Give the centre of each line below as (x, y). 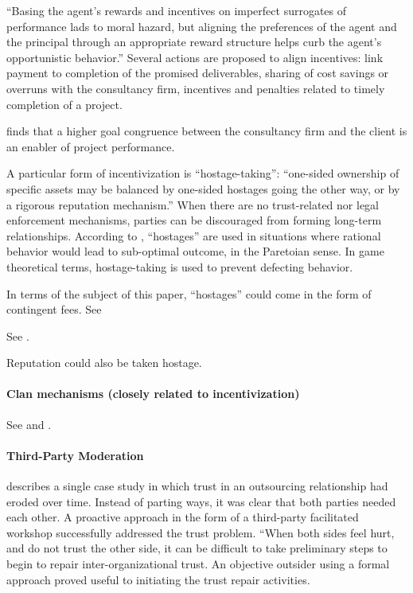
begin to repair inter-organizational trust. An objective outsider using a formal (198, 564)
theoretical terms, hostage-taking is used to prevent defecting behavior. (180, 266)
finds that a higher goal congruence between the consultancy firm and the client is (207, 131)
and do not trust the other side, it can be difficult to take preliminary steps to (197, 548)
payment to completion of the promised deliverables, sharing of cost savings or (198, 73)
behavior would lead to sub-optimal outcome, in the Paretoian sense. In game (195, 251)
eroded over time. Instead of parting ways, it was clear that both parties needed (201, 501)
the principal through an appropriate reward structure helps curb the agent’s (194, 42)
